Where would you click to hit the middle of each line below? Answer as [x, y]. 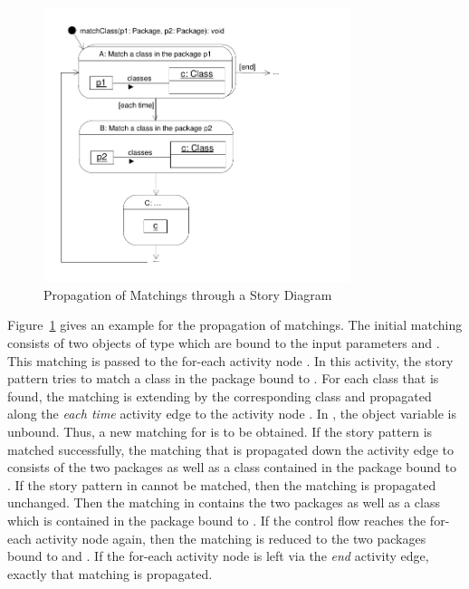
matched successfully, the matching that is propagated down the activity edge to [231, 449]
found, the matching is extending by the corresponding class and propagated [220, 396]
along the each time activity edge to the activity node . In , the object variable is [232, 414]
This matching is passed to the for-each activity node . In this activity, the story [230, 360]
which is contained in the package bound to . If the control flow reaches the [217, 520]
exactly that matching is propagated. [110, 573]
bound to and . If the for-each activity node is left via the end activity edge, [218, 556]
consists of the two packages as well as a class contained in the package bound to [232, 467]
